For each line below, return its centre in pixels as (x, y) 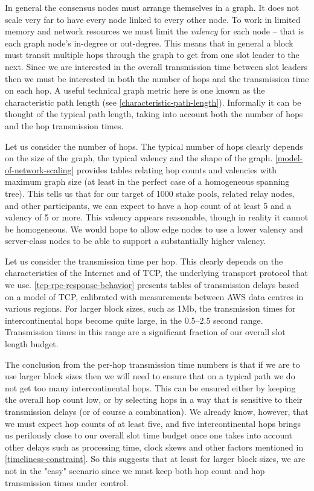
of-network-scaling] (40, 169)
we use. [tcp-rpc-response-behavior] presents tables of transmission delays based (152, 285)
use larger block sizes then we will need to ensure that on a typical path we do (150, 376)
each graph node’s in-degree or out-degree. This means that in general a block (149, 43)
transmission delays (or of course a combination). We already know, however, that (157, 411)
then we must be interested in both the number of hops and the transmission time (157, 78)
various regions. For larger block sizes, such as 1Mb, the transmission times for (150, 308)
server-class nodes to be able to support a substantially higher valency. (136, 241)
